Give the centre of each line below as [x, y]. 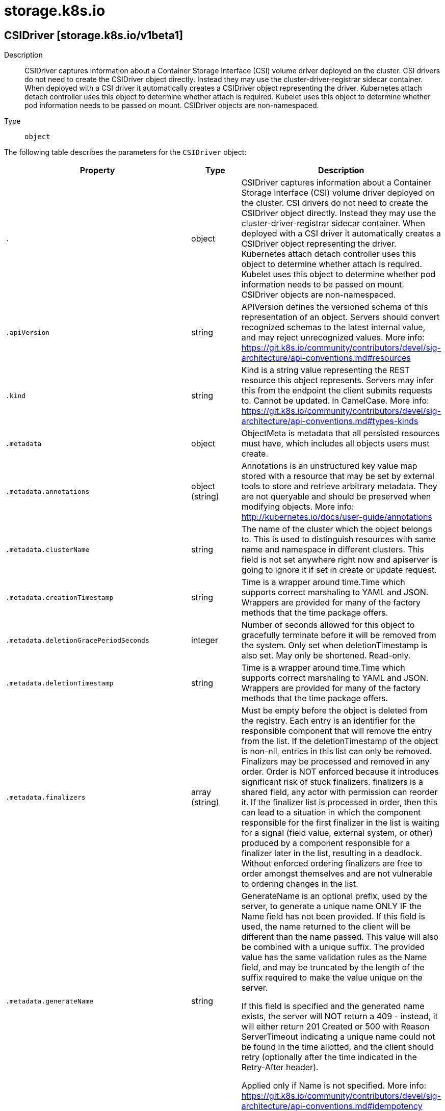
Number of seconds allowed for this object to [328, 625]
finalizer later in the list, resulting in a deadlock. [332, 853]
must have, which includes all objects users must [335, 444]
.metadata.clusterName [48, 549]
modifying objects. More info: [298, 507]
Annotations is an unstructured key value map [329, 466]
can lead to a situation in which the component [331, 813]
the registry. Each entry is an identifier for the [328, 721]
